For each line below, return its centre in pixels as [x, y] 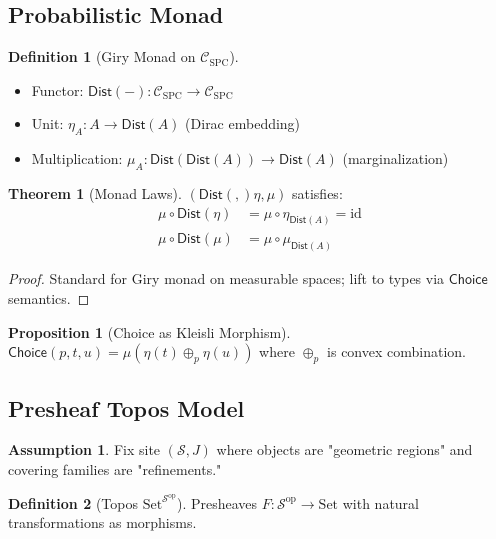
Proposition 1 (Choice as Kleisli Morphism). [149, 331]
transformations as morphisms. [102, 522]
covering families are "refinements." [115, 468]
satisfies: [317, 192]
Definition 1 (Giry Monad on [102, 56]
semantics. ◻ [49, 297]
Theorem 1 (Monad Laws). [95, 192]
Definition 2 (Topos [73, 502]
